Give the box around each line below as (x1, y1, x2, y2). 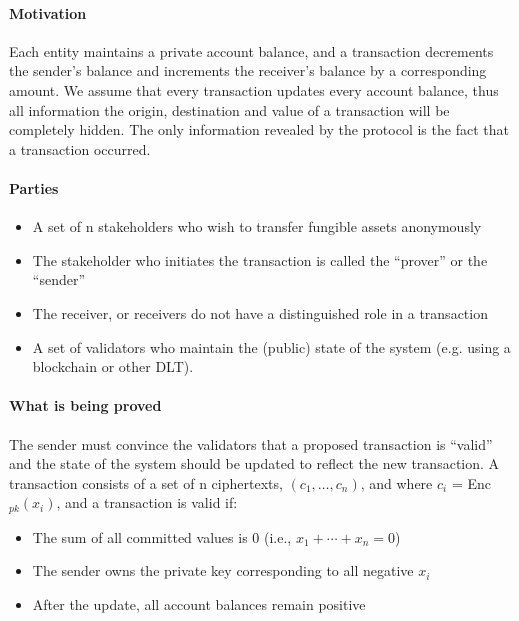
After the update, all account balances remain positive (32, 593, 366, 614)
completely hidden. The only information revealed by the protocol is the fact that (9, 119, 509, 140)
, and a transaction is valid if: (56, 492, 238, 513)
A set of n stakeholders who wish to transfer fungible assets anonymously (32, 216, 482, 237)
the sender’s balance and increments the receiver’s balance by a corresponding (9, 60, 487, 81)
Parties (9, 177, 59, 198)
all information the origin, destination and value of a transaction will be (9, 99, 450, 120)
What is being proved (9, 395, 162, 416)
